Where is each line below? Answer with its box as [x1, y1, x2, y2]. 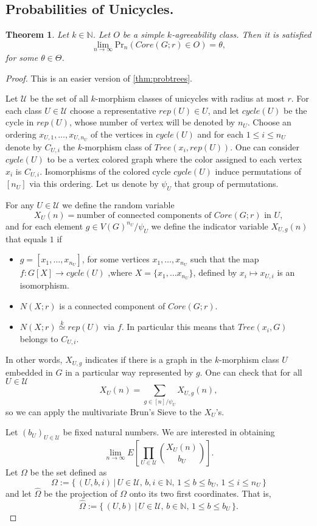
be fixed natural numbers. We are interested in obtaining [63, 426, 275, 438]
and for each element [5, 219, 83, 232]
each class [5, 103, 42, 116]
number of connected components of [77, 211, 212, 220]
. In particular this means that [121, 320, 235, 333]
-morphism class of [82, 140, 152, 153]
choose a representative [70, 103, 156, 116]
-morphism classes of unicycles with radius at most [95, 92, 285, 105]
